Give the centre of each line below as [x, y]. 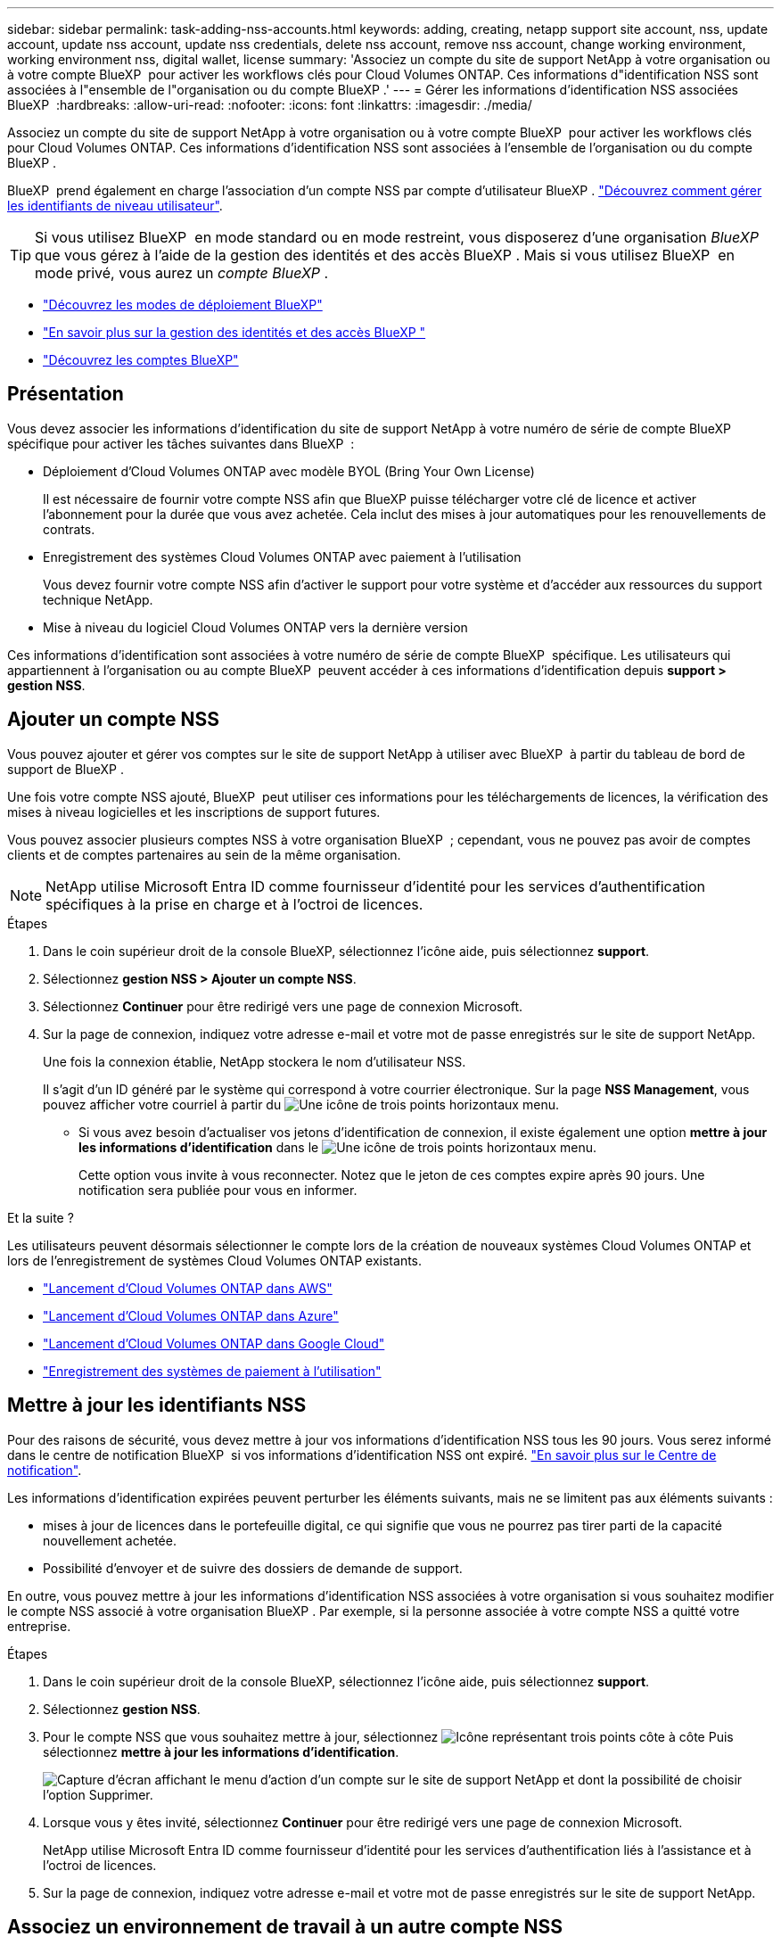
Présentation [66, 394]
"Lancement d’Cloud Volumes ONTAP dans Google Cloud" [214, 1343]
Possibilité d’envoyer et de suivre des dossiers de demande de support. [253, 1568]
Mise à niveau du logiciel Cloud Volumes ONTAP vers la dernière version [255, 627]
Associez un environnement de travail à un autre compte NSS [285, 1926]
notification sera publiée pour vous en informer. [218, 1190]
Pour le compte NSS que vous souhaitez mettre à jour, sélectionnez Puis [388, 1736]
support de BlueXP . [66, 769]
